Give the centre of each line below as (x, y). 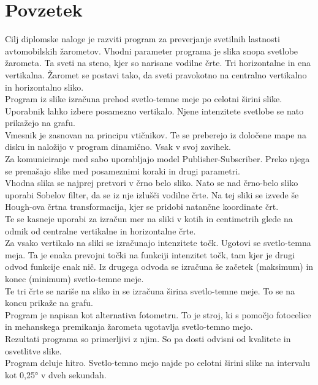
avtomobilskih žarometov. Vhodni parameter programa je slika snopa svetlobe (152, 50)
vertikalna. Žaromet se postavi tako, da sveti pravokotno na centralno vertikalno (156, 74)
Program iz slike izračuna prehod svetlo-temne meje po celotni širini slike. (144, 99)
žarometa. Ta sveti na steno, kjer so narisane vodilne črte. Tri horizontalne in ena (158, 63)
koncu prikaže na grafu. (49, 303)
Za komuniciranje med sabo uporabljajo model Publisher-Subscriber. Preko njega (157, 159)
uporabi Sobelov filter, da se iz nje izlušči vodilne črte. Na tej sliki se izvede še (152, 194)
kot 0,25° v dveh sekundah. (56, 374)
